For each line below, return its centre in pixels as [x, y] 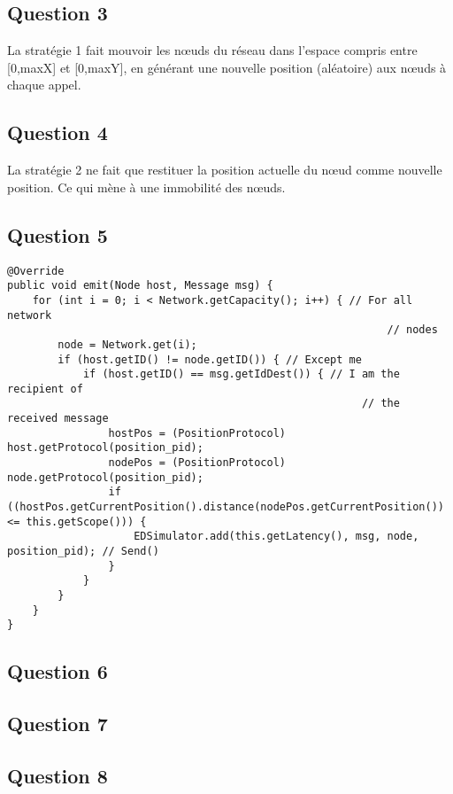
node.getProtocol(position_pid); [105, 477]
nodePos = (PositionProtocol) [197, 463]
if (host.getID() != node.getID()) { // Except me [210, 359]
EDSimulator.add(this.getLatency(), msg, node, [276, 537]
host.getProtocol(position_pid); [105, 448]
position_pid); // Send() [83, 552]
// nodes [412, 330]
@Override [36, 271]
